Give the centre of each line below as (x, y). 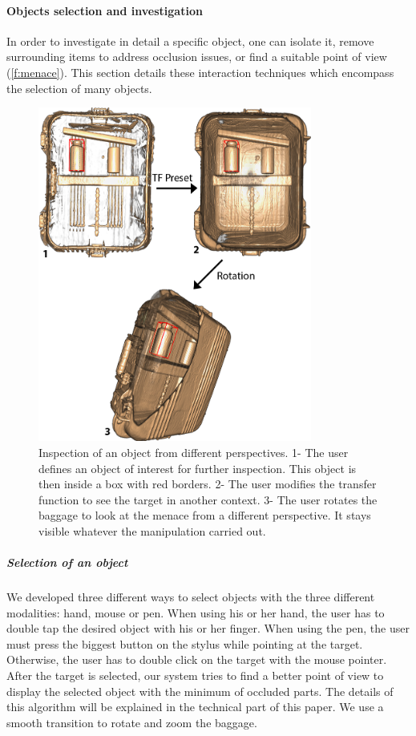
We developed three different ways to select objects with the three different (191, 597)
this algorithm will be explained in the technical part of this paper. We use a (195, 707)
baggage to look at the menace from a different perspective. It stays (205, 515)
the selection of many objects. (79, 88)
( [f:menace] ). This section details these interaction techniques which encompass (200, 72)
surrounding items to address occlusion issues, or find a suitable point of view (197, 57)
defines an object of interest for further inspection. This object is (198, 468)
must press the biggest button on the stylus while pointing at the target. (185, 643)
